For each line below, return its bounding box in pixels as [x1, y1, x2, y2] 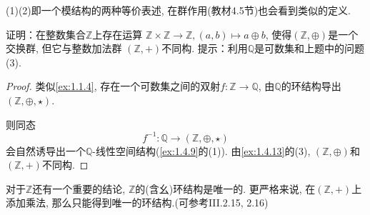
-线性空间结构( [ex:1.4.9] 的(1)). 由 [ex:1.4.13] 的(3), [92, 143, 311, 158]
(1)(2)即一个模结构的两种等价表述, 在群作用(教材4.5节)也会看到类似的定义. [6, 3, 351, 17]
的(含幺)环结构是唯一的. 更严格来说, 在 [135, 181, 316, 196]
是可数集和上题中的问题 [254, 41, 365, 56]
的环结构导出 [281, 79, 341, 94]
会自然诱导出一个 [6, 143, 86, 158]
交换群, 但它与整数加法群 [6, 41, 122, 56]
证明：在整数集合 [6, 26, 86, 41]
